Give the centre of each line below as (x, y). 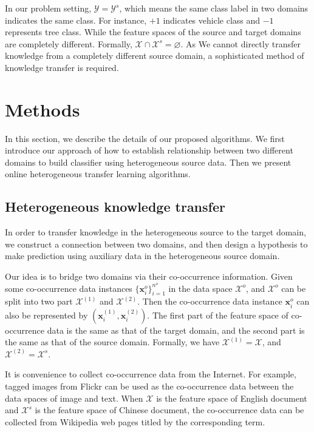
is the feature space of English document (232, 398)
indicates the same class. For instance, (76, 20)
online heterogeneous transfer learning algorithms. (98, 174)
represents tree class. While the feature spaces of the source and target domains (153, 32)
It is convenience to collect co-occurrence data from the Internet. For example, (151, 374)
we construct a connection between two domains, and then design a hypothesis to (156, 244)
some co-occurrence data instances (69, 288)
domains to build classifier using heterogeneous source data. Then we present (148, 162)
